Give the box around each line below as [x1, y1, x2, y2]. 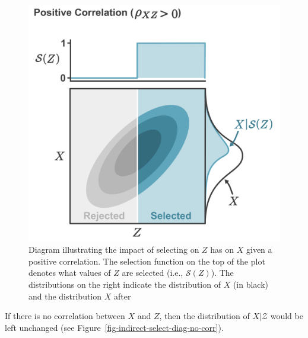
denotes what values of [28, 266, 111, 279]
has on [210, 243, 234, 256]
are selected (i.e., [122, 266, 183, 279]
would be [270, 310, 303, 322]
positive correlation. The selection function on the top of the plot [28, 255, 265, 267]
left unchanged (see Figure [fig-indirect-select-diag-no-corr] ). [5, 321, 224, 333]
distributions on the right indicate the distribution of [28, 278, 221, 290]
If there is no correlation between [5, 310, 125, 322]
